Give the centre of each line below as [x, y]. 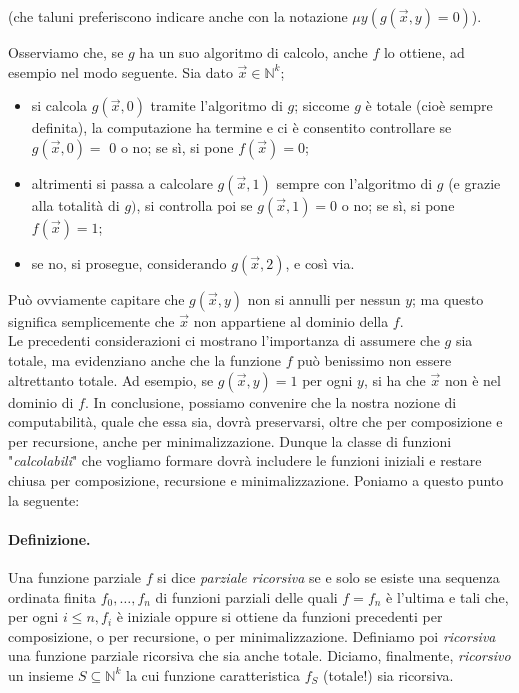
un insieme [41, 674]
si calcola [59, 105]
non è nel [472, 379]
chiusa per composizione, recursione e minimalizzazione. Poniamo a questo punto [256, 479]
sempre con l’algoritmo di [354, 182]
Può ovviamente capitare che [96, 298]
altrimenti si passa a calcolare [122, 182]
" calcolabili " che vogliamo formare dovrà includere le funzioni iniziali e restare [245, 460]
